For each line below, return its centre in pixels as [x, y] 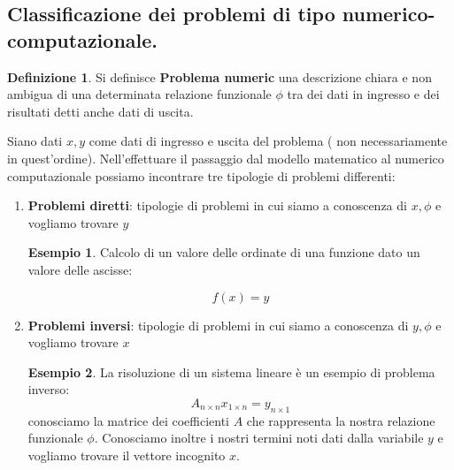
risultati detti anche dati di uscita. [100, 111]
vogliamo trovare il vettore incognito [127, 455]
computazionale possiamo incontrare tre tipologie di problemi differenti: [201, 175]
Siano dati [35, 141]
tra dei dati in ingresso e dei [363, 94]
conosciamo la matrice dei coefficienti [128, 420]
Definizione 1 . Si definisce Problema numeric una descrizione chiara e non [219, 76]
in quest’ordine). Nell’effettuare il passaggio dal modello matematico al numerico [226, 158]
